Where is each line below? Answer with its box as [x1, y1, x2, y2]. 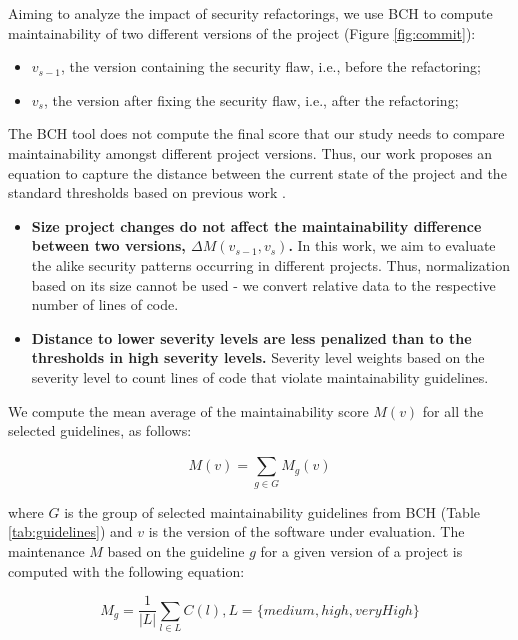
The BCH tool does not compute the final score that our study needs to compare [8, 123, 505, 144]
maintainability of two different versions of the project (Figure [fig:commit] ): [8, 22, 476, 43]
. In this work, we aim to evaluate [288, 235, 496, 256]
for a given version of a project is [260, 541, 463, 561]
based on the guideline [107, 541, 245, 561]
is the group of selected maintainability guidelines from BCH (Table [64, 501, 481, 522]
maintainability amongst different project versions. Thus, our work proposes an [8, 142, 493, 163]
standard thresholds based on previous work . [8, 182, 286, 203]
